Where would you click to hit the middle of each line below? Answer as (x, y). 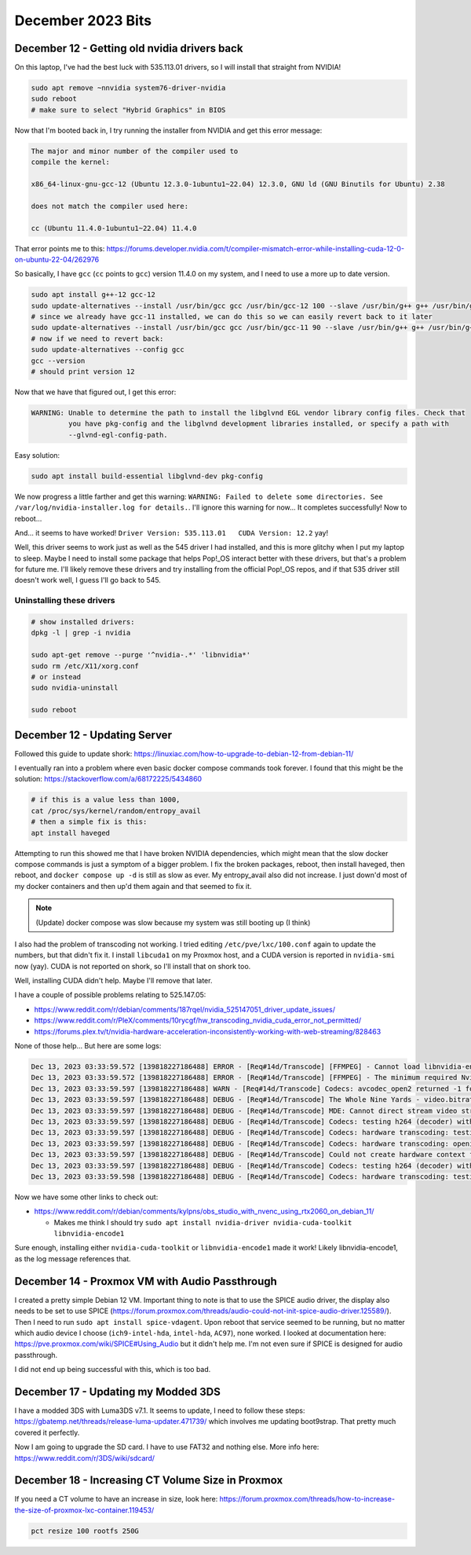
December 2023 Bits (83, 20)
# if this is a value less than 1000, (106, 800)
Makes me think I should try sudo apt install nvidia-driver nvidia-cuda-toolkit (203, 1222)
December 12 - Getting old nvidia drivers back (129, 48)
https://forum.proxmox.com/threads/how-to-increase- (307, 1499)
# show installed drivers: (83, 622)
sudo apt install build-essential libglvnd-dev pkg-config (147, 476)
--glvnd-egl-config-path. (118, 435)
